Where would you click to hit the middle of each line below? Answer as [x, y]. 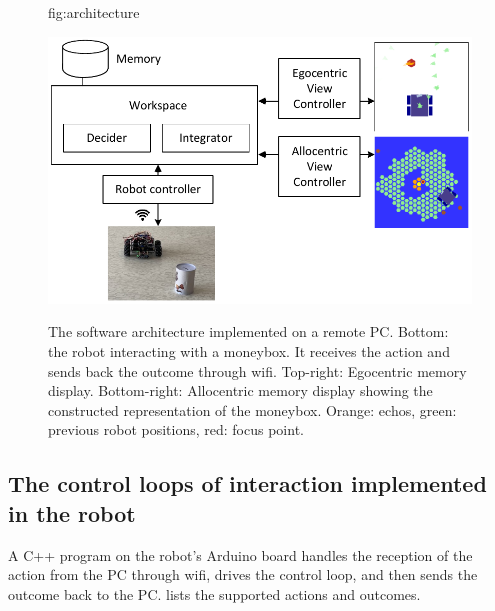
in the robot [72, 512]
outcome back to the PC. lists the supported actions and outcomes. [214, 593]
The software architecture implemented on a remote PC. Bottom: [248, 331]
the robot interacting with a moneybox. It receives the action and [249, 351]
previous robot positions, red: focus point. [176, 429]
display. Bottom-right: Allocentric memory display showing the [240, 390]
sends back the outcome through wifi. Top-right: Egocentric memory [257, 370]
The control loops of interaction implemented [247, 483]
